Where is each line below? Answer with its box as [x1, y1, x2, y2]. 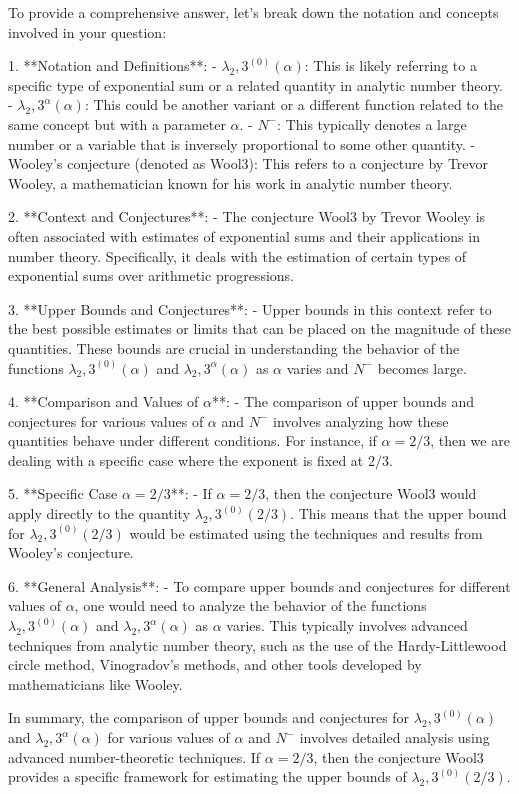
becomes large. [377, 357, 467, 378]
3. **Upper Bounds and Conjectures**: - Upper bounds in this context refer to [8, 298, 492, 319]
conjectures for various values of [8, 410, 204, 431]
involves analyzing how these [273, 410, 449, 431]
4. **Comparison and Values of [8, 391, 199, 412]
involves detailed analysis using [299, 727, 490, 747]
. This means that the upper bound [290, 503, 507, 524]
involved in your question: [8, 21, 167, 42]
